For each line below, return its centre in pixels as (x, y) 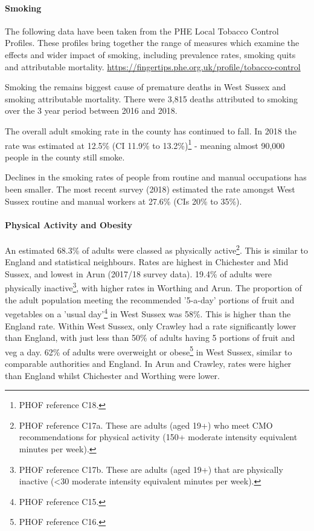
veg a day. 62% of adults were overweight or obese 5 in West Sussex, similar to (149, 351)
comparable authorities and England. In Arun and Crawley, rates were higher (148, 363)
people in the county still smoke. (65, 157)
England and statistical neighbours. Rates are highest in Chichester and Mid (147, 262)
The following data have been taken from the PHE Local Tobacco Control (142, 31)
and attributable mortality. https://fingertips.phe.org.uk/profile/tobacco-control (153, 66)
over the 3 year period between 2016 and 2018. (91, 110)
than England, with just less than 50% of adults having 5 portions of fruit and (150, 338)
